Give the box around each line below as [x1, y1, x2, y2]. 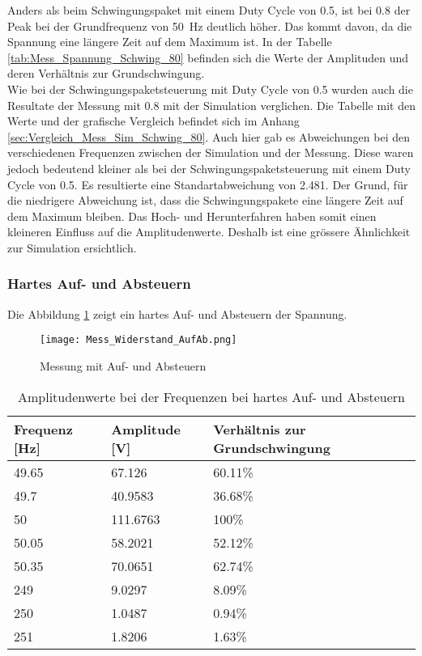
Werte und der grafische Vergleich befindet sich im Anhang [7, 112, 300, 129]
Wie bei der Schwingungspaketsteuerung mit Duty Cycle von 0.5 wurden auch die [7, 80, 413, 97]
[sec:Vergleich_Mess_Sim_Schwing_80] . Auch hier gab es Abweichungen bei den [7, 128, 410, 145]
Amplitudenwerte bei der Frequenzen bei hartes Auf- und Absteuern [18, 387, 405, 406]
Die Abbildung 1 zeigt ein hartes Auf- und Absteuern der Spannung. [7, 305, 347, 322]
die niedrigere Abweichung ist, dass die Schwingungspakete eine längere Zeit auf [7, 192, 403, 209]
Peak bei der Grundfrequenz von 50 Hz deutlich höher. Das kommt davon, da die [7, 17, 412, 34]
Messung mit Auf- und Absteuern [40, 357, 207, 374]
